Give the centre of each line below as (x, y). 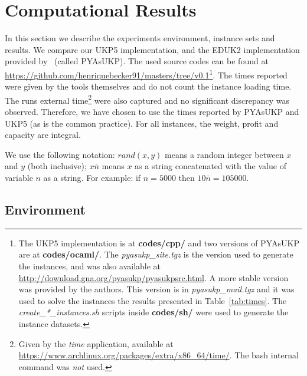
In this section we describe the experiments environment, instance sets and (140, 38)
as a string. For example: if (92, 177)
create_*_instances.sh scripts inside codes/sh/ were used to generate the (153, 312)
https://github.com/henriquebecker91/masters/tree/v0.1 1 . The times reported (146, 74)
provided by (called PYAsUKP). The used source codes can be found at (137, 61)
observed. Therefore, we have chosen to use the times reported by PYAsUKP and (152, 111)
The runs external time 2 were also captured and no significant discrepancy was (147, 99)
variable (19, 177)
